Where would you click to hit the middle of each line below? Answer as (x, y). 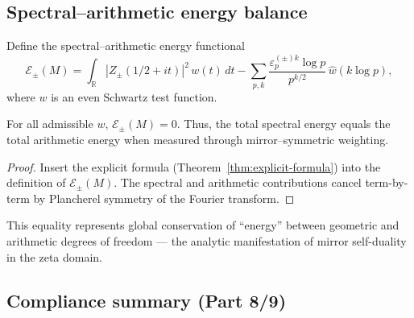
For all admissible (50, 124)
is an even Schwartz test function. (134, 96)
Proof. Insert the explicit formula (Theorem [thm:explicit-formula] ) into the (194, 166)
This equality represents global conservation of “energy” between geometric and (203, 225)
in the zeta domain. (54, 256)
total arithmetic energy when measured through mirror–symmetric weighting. (198, 139)
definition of (36, 182)
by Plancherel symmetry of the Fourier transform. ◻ (164, 198)
